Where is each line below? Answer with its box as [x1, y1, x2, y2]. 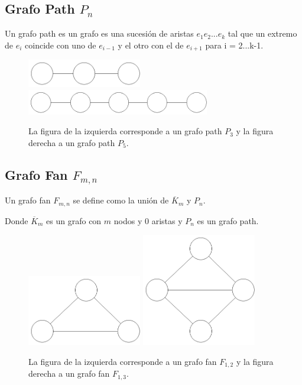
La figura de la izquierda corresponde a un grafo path [28, 125, 222, 137]
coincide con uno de [25, 38, 96, 51]
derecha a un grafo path [28, 136, 115, 148]
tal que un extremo [228, 27, 297, 40]
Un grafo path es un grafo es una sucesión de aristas [5, 27, 194, 40]
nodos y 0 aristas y [113, 214, 183, 227]
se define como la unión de [73, 194, 169, 206]
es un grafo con [46, 214, 102, 227]
